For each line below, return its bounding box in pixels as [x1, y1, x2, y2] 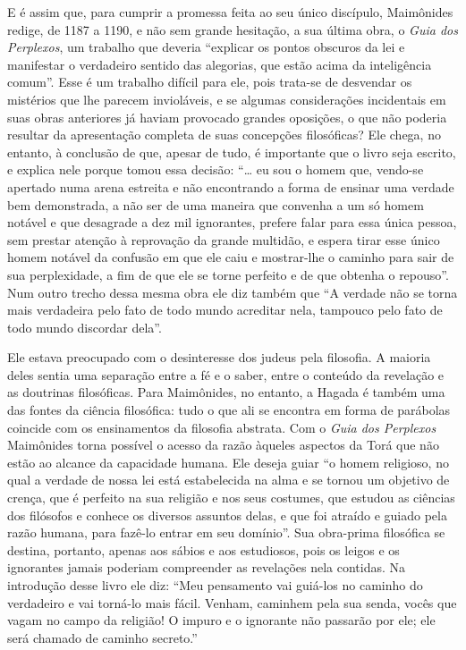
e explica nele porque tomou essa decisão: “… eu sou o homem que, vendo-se [7, 160, 424, 179]
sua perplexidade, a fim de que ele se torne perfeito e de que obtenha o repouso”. [7, 265, 449, 283]
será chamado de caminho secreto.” [7, 628, 198, 646]
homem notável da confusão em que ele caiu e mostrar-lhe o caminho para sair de [7, 248, 454, 266]
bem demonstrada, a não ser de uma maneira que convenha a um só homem [7, 195, 424, 214]
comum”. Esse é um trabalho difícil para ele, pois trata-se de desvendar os [7, 72, 412, 91]
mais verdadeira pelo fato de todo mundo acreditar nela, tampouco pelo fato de [7, 300, 443, 319]
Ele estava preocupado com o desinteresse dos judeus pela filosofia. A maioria [7, 348, 431, 367]
